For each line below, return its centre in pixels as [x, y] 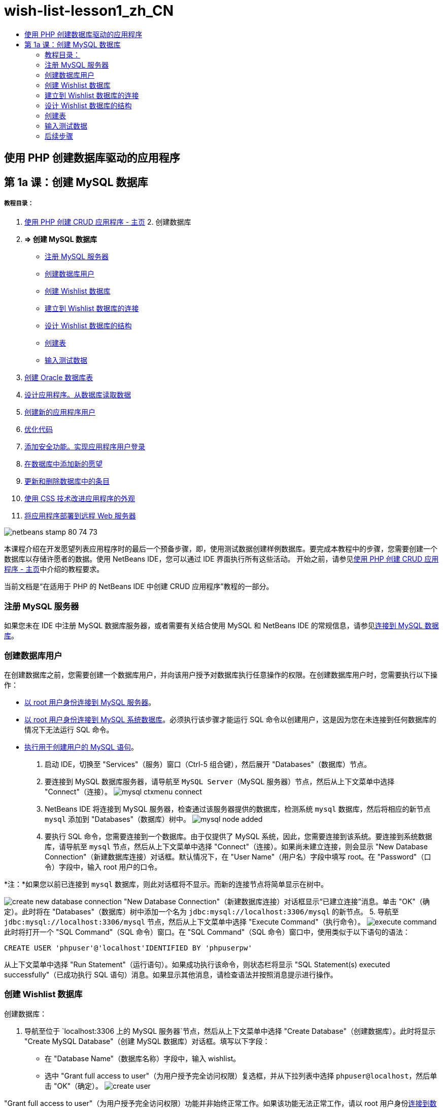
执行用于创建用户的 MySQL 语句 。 [81, 747]
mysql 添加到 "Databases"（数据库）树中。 [118, 819]
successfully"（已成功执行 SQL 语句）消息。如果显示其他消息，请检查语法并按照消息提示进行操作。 [171, 974]
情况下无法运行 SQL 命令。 [69, 729]
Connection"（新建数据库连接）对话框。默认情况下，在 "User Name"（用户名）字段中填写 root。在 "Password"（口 [238, 856]
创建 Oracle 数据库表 [59, 378]
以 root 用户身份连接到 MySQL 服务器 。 [90, 702]
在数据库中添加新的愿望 [63, 464]
